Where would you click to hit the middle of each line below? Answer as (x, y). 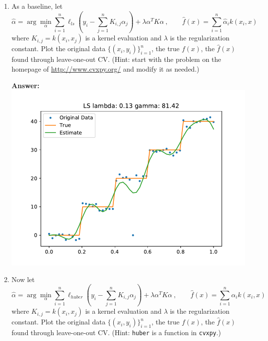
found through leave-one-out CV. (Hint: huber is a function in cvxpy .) (116, 332)
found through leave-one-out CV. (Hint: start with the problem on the (116, 59)
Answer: (25, 85)
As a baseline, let (37, 6)
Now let (23, 279)
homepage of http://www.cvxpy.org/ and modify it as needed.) (105, 68)
